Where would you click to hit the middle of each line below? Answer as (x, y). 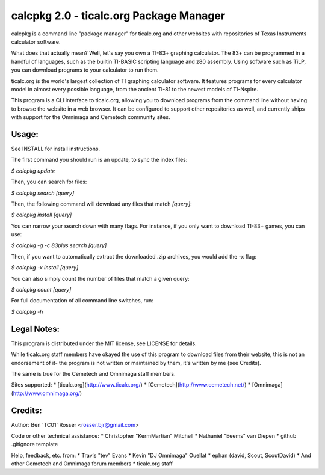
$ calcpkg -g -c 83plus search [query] (59, 245)
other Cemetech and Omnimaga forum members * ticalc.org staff (92, 464)
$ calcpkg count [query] (41, 290)
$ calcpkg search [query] (43, 193)
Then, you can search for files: (49, 182)
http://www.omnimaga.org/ (47, 393)
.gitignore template (35, 444)
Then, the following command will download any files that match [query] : (101, 204)
